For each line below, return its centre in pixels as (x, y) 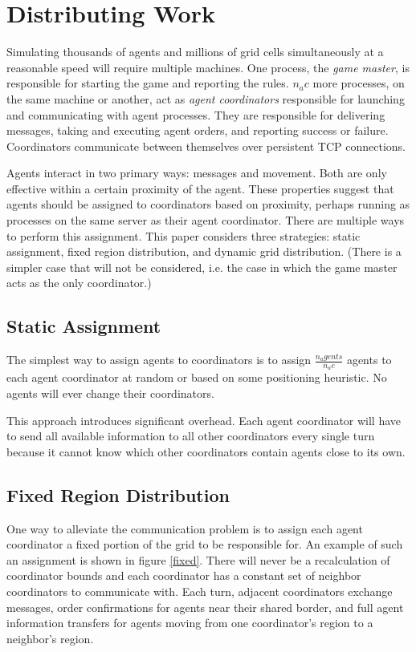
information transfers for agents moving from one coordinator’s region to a (190, 623)
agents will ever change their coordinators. (110, 393)
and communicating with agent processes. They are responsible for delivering (196, 114)
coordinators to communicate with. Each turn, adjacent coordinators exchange (200, 591)
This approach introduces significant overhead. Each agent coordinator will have (204, 420)
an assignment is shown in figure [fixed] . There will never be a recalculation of (198, 559)
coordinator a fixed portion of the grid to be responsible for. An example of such (205, 544)
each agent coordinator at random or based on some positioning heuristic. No (197, 377)
